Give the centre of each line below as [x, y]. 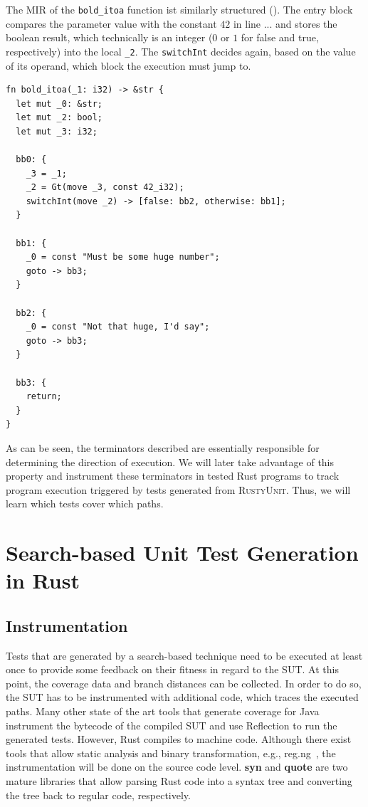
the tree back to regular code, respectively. [98, 795]
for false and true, [280, 37]
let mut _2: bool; [59, 118]
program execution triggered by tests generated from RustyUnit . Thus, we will [178, 489]
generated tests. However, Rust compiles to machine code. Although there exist [179, 739]
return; [44, 397]
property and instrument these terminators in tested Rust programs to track [173, 476]
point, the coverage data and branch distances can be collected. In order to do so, [184, 683]
